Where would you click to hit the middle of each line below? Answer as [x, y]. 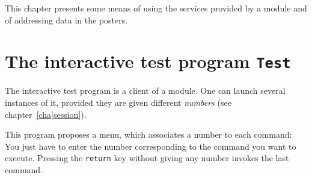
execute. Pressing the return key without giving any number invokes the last [147, 158]
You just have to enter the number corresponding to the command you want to [151, 146]
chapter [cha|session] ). [46, 114]
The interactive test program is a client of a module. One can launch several [145, 91]
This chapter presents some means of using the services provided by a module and [156, 8]
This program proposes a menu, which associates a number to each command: [148, 134]
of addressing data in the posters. [66, 20]
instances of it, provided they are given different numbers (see [118, 103]
